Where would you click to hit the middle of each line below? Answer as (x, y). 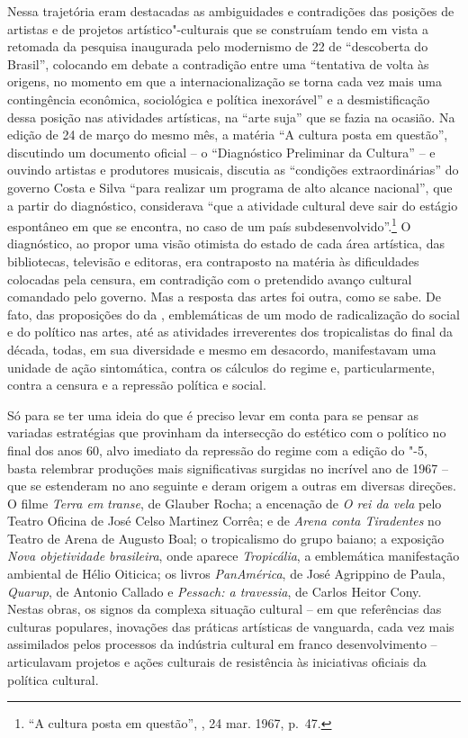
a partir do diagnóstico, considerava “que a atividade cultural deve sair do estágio (233, 205)
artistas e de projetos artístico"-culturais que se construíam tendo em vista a (218, 28)
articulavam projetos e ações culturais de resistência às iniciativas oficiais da (217, 662)
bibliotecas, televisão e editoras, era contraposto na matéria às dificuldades (213, 261)
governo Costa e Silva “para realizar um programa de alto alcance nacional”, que (230, 187)
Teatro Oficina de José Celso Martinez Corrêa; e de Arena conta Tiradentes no (224, 521)
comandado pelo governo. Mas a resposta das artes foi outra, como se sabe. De (224, 297)
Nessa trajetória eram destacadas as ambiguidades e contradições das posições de (231, 11)
